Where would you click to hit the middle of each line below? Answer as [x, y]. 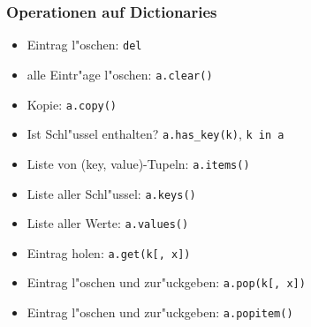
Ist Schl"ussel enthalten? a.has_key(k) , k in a [155, 134]
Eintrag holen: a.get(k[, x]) [109, 252]
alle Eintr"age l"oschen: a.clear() [120, 74]
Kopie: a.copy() [72, 104]
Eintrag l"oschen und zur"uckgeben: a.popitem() [160, 312]
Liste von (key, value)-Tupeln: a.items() [138, 163]
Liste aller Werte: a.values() [108, 223]
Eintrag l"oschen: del [84, 45]
